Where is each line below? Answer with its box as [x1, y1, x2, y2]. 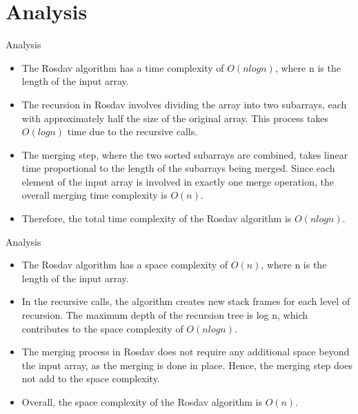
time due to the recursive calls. [67, 124, 198, 139]
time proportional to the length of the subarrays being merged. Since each [21, 161, 335, 175]
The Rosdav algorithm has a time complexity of [21, 60, 224, 75]
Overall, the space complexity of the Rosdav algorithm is [21, 395, 262, 408]
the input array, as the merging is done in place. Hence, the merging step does [21, 357, 352, 372]
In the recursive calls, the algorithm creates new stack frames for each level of [21, 294, 350, 308]
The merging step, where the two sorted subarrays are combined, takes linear [21, 147, 348, 161]
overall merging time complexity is [21, 188, 168, 202]
